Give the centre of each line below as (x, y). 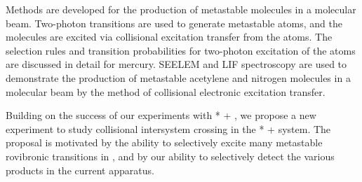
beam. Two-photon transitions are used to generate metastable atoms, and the (174, 23)
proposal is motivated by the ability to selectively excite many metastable (164, 142)
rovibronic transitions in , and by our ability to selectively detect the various (170, 156)
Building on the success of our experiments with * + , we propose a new (161, 115)
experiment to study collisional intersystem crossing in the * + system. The (168, 128)
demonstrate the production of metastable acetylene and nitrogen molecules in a (178, 77)
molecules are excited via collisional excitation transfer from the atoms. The (169, 37)
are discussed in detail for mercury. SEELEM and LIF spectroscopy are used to (176, 64)
